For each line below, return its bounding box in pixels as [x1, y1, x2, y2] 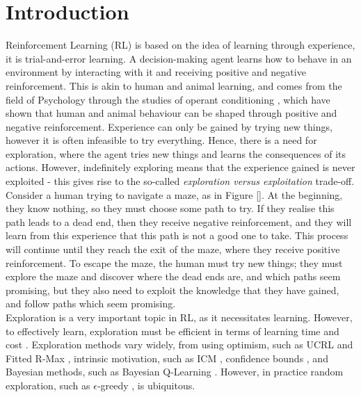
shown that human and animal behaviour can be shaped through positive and [6, 106, 337, 120]
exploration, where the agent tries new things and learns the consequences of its [6, 146, 346, 161]
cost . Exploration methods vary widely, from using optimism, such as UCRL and [6, 337, 353, 352]
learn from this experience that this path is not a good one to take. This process [6, 228, 348, 243]
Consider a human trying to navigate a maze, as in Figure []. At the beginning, [6, 187, 343, 202]
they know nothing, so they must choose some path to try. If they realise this [6, 201, 335, 216]
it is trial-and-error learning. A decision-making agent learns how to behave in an [6, 51, 352, 65]
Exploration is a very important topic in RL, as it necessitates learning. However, [6, 310, 353, 324]
